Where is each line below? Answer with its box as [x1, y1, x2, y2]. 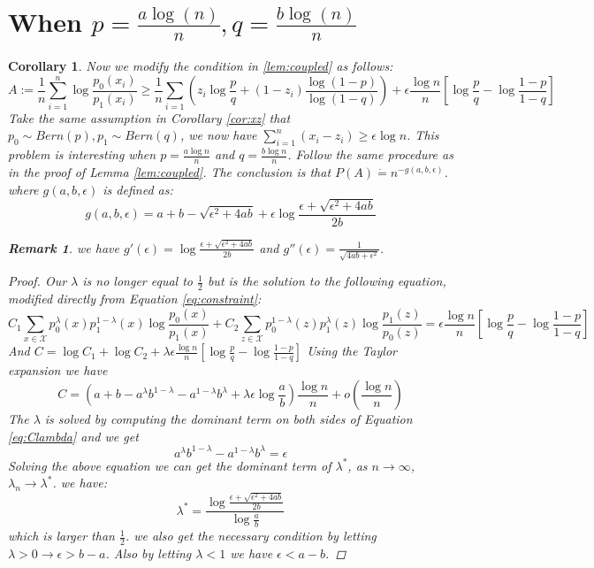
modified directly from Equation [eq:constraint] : [8, 289, 262, 308]
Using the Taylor [307, 342, 397, 360]
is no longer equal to [82, 272, 193, 290]
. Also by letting [105, 544, 192, 563]
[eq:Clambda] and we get [8, 426, 139, 445]
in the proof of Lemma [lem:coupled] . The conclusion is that [8, 162, 331, 180]
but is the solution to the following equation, [207, 272, 446, 290]
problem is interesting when [8, 145, 156, 164]
